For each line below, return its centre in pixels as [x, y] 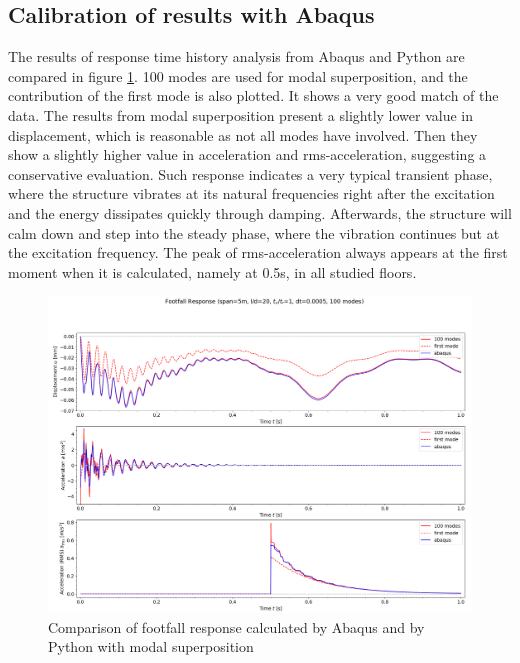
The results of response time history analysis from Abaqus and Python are [236, 56]
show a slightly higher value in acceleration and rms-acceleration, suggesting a [247, 154]
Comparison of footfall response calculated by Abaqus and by [236, 626]
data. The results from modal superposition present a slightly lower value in [240, 114]
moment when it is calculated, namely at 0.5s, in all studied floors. [212, 271]
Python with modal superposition [151, 646]
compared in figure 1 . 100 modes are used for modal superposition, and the [238, 75]
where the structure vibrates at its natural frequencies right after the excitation [251, 193]
